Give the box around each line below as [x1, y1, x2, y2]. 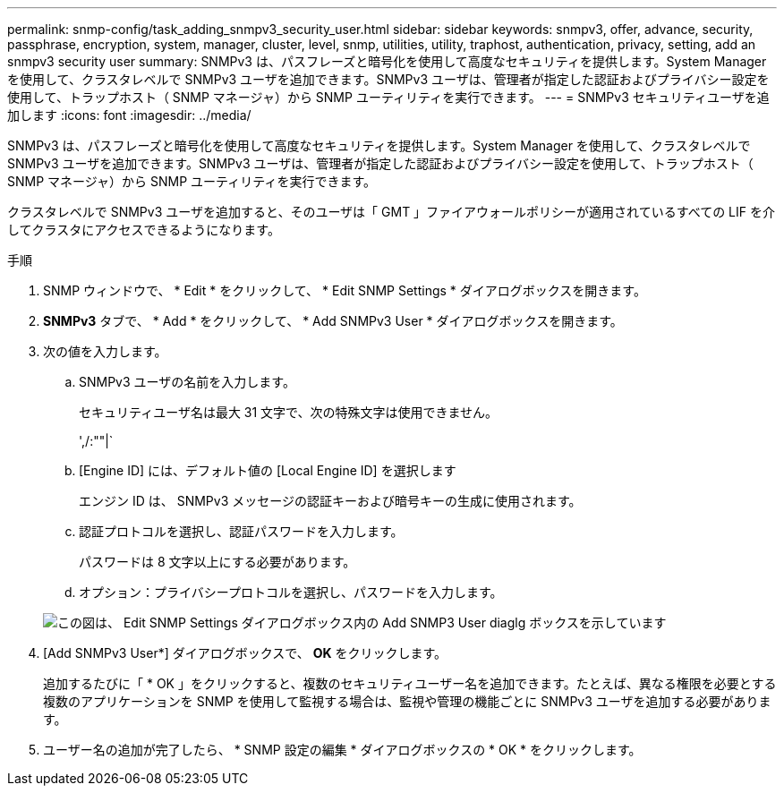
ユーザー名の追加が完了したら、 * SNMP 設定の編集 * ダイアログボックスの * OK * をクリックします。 [43, 742, 642, 757]
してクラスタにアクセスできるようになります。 [7, 222, 280, 237]
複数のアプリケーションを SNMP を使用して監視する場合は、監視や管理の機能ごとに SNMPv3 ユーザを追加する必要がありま [43, 694, 771, 709]
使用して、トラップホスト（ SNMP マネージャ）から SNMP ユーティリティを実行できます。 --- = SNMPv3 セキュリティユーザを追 [7, 90, 770, 105]
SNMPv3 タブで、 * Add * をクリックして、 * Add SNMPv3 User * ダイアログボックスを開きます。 [43, 313, 623, 328]
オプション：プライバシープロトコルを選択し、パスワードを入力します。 [79, 584, 503, 600]
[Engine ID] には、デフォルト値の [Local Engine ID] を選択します [79, 463, 456, 478]
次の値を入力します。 [43, 344, 167, 359]
